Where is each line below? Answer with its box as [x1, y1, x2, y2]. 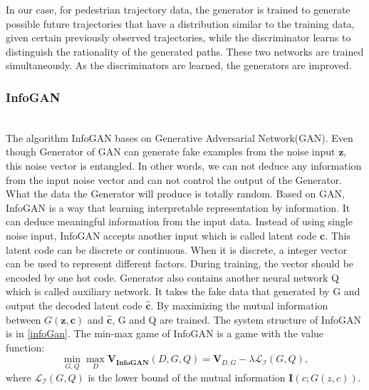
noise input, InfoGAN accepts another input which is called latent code [6, 227, 317, 242]
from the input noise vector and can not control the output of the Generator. [6, 172, 343, 187]
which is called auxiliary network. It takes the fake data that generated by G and [6, 284, 360, 299]
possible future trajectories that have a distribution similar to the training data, [6, 16, 355, 31]
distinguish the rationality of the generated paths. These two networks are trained [6, 43, 364, 58]
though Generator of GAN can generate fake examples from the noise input [6, 144, 336, 159]
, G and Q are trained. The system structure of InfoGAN [112, 312, 361, 327]
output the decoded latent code [6, 297, 142, 312]
